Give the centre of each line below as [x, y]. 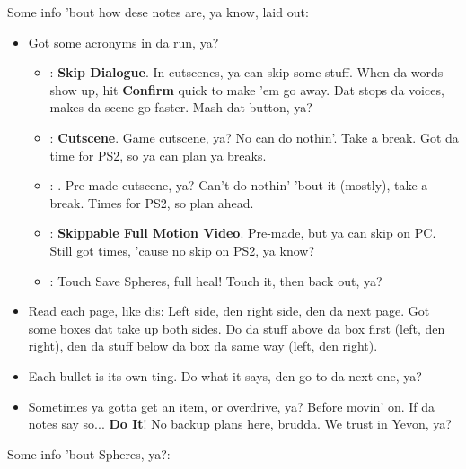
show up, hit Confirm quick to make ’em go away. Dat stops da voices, [247, 89]
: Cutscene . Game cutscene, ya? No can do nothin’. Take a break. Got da [254, 137]
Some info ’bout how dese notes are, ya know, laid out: [158, 12]
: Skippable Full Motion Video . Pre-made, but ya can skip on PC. [243, 233]
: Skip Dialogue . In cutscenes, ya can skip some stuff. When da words [246, 72]
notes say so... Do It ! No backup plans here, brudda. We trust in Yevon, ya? [240, 424]
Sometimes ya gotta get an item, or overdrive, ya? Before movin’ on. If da [232, 406]
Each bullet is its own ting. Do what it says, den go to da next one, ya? [225, 375]
